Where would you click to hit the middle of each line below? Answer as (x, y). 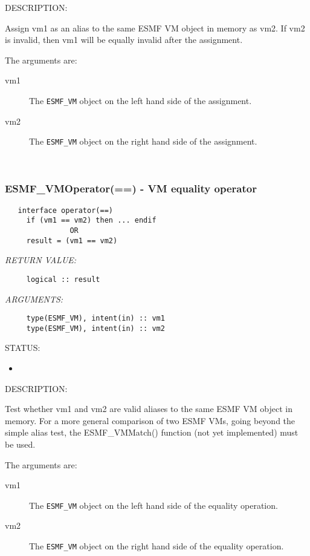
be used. (20, 444)
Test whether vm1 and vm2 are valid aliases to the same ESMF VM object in (149, 409)
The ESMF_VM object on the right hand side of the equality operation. (157, 546)
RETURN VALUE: (41, 260)
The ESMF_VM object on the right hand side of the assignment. (143, 141)
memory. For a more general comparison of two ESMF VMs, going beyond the (150, 420)
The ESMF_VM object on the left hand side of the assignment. (140, 100)
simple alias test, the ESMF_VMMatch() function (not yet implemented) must (152, 432)
